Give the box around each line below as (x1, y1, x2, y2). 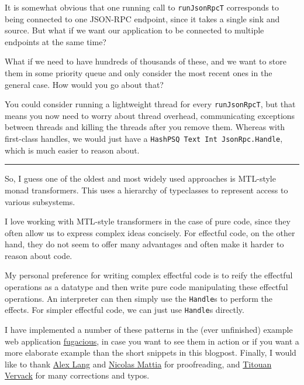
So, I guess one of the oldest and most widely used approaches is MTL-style (5, 172, 276, 185)
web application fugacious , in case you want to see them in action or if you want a (5, 335, 299, 347)
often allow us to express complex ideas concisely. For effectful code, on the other (5, 226, 295, 239)
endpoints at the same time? (5, 35, 106, 47)
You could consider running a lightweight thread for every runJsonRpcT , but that (5, 98, 296, 110)
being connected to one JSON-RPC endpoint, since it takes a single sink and (5, 12, 280, 25)
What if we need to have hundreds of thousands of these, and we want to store (5, 55, 286, 67)
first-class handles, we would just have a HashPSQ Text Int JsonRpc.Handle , (5, 132, 283, 145)
